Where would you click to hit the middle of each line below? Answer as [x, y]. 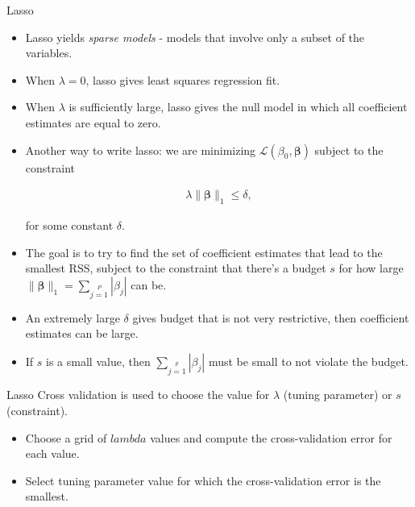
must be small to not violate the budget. [308, 361]
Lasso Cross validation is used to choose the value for [138, 395]
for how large [371, 268]
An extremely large [73, 317]
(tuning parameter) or [338, 395]
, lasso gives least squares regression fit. [183, 79]
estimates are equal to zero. [93, 122]
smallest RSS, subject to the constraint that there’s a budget [176, 268]
